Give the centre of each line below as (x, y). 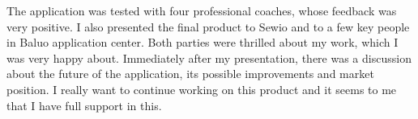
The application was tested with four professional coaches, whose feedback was (202, 10)
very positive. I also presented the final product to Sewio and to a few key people (208, 26)
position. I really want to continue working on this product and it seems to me (202, 89)
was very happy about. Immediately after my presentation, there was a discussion (209, 57)
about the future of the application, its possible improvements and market (190, 74)
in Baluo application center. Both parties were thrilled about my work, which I (203, 42)
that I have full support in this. (84, 105)
